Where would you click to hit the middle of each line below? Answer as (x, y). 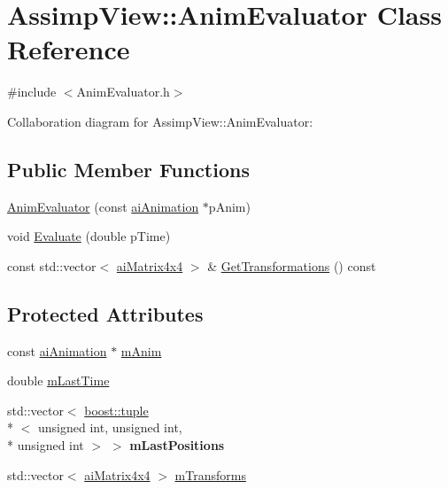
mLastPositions (177, 445)
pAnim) (229, 206)
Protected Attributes (105, 313)
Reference (69, 49)
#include (32, 92)
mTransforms (210, 474)
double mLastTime (58, 380)
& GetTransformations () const (292, 265)
